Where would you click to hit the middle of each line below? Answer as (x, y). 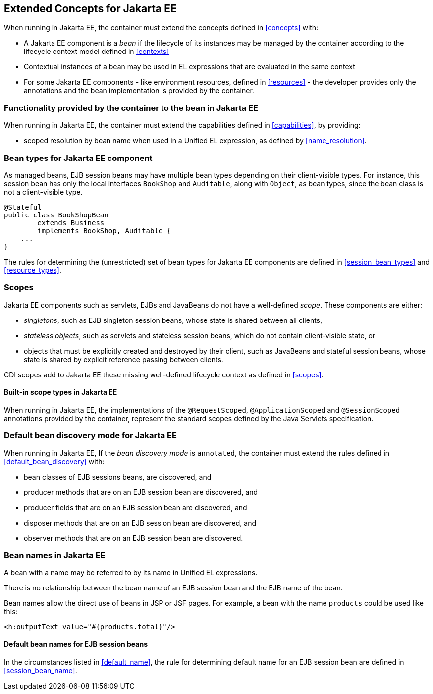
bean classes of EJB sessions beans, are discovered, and (118, 477)
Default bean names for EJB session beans (76, 644)
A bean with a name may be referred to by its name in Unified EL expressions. (131, 573)
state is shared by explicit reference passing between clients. (124, 359)
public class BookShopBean (56, 215)
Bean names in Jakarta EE (55, 556)
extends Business (71, 223)
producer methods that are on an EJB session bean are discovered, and (141, 492)
